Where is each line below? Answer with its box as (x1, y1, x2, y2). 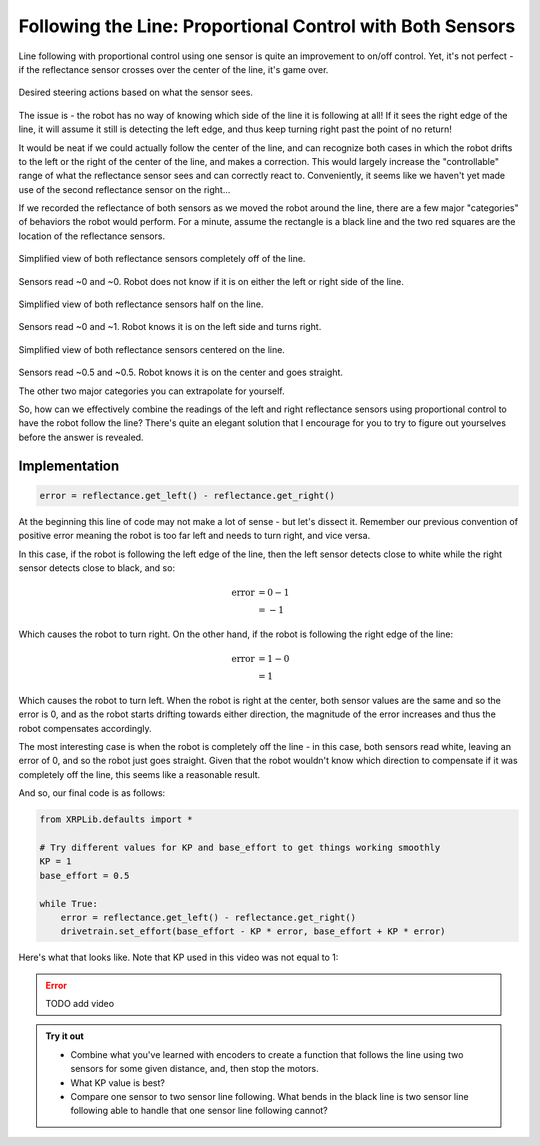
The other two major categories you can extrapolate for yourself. (18, 385, 285, 397)
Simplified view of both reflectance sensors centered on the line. (18, 343, 285, 355)
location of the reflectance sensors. (18, 230, 165, 242)
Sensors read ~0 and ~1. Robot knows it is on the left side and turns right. (18, 321, 322, 333)
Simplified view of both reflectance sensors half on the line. (18, 298, 264, 310)
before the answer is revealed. (18, 431, 144, 443)
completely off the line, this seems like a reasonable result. (18, 768, 261, 780)
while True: (39, 898, 99, 909)
